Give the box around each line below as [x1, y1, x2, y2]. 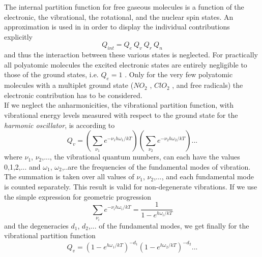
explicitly [4, 31, 33, 42]
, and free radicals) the [172, 80, 243, 90]
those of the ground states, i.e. [4, 69, 99, 80]
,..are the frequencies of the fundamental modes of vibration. [62, 161, 251, 172]
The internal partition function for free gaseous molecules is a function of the [4, 2, 244, 12]
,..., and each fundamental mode [154, 171, 254, 182]
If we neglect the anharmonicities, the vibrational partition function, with [4, 100, 234, 110]
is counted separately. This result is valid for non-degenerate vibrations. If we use [4, 181, 257, 191]
